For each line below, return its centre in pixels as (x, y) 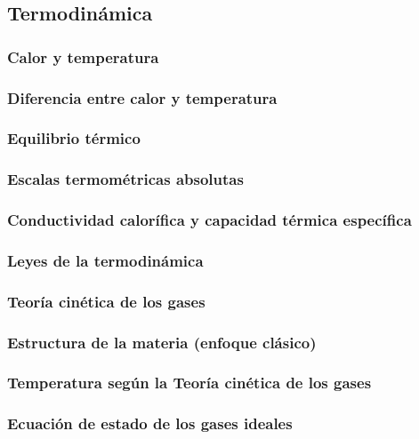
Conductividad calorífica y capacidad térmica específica (209, 220)
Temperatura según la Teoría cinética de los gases (189, 383)
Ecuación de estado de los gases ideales (150, 423)
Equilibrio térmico (74, 138)
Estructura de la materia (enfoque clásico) (162, 342)
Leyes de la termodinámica (105, 260)
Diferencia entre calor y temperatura (142, 97)
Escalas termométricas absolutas (125, 179)
